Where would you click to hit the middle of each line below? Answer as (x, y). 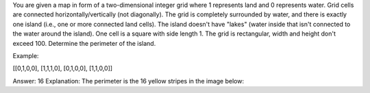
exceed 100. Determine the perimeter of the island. (84, 43)
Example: (26, 55)
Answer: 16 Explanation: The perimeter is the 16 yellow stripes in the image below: (128, 81)
